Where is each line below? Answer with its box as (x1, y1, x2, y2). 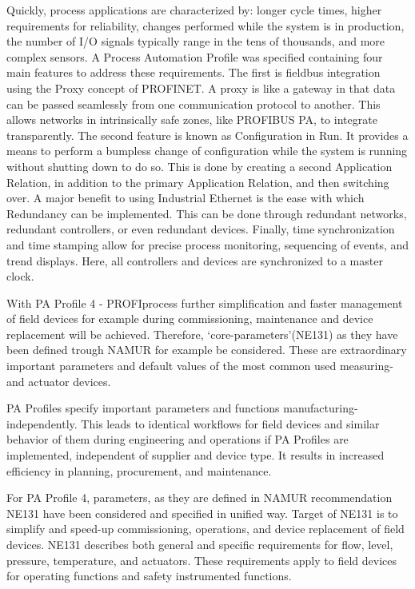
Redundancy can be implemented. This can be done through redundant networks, (6, 205, 407, 221)
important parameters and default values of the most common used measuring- (6, 357, 393, 374)
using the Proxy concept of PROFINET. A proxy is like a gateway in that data (6, 79, 396, 96)
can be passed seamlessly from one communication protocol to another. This (6, 95, 381, 112)
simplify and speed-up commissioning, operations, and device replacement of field (6, 520, 405, 537)
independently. (6, 415, 78, 432)
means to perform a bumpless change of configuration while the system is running (6, 142, 408, 159)
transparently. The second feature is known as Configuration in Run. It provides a (6, 126, 409, 143)
